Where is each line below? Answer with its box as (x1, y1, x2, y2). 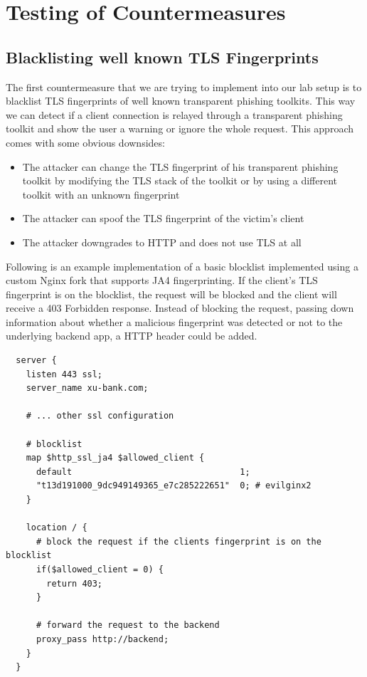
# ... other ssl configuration (26, 411, 174, 421)
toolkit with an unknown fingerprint (22, 187, 180, 201)
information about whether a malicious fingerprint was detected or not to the (6, 314, 343, 329)
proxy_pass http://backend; (36, 634, 169, 644)
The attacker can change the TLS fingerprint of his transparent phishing (22, 159, 339, 174)
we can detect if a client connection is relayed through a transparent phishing (6, 107, 343, 122)
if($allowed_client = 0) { (36, 564, 164, 574)
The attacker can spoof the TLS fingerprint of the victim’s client (22, 211, 304, 226)
